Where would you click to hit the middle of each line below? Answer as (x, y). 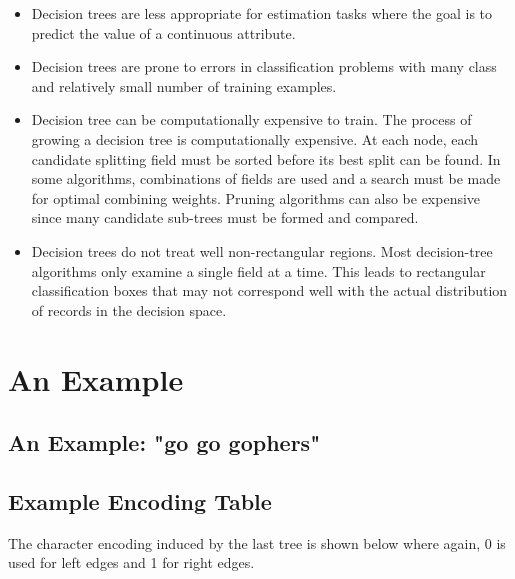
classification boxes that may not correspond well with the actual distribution (269, 290)
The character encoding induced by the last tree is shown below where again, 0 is (257, 542)
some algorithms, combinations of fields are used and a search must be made (266, 178)
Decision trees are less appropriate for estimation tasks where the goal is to (262, 13)
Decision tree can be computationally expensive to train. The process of (251, 119)
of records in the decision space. (129, 309)
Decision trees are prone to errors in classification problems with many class (264, 66)
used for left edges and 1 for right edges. (131, 562)
